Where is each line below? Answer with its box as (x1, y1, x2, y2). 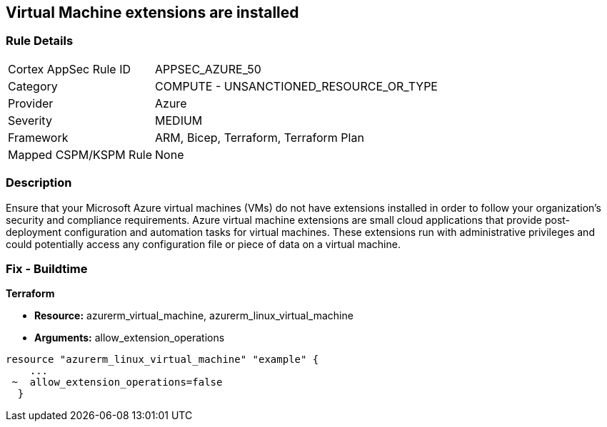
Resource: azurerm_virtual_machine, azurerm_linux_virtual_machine (34, 309, 353, 322)
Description (6, 175, 72, 190)
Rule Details (6, 34, 74, 48)
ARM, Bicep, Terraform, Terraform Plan (155, 130, 364, 145)
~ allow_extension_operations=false (11, 376, 223, 389)
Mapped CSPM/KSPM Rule (8, 147, 153, 162)
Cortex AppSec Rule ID (8, 61, 131, 76)
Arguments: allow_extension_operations (34, 331, 225, 344)
